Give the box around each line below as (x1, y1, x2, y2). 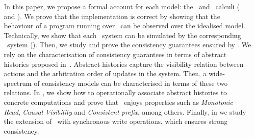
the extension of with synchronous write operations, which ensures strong (4, 116, 228, 126)
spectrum (4, 78, 32, 88)
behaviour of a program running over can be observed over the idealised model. (4, 20, 245, 31)
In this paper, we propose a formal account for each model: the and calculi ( (4, 1, 240, 11)
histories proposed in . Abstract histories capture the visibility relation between (4, 59, 244, 69)
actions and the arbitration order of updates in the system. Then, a (4, 68, 207, 79)
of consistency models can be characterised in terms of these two (34, 78, 228, 88)
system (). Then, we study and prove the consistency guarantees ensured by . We (7, 40, 251, 50)
